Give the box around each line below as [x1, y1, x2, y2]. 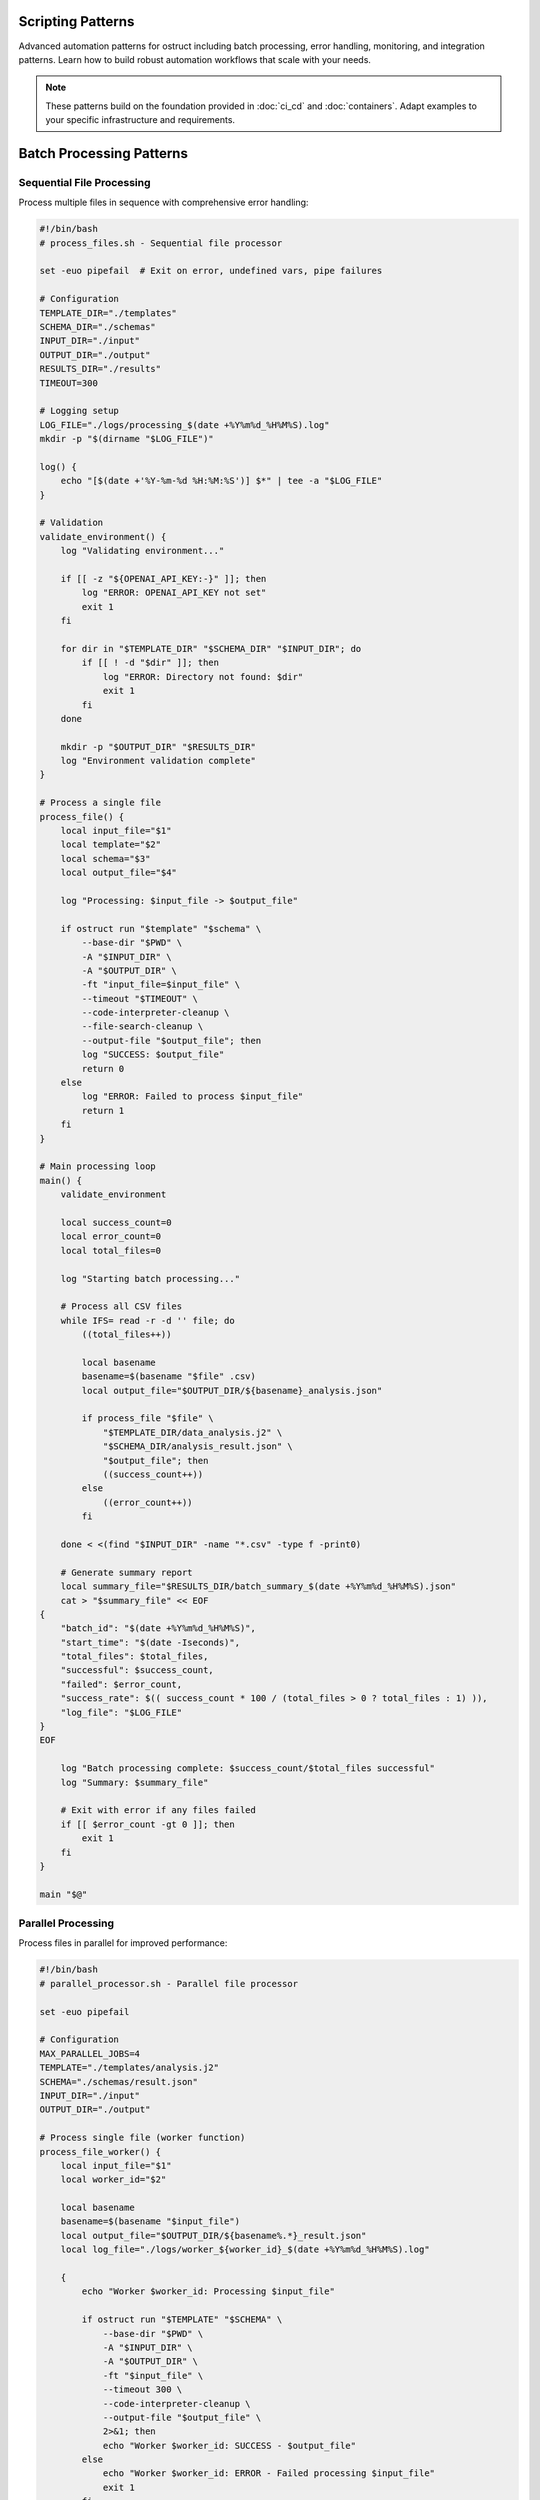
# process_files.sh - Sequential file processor [39, 237, 283, 249]
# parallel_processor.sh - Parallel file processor [39, 1978, 299, 1989]
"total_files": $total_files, [60, 1651, 209, 1662]
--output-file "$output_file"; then [81, 1035, 262, 1046]
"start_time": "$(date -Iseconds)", [60, 1636, 240, 1648]
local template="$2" [60, 839, 162, 850]
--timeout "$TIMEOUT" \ [81, 993, 199, 1004]
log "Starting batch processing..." [60, 1273, 240, 1284]
